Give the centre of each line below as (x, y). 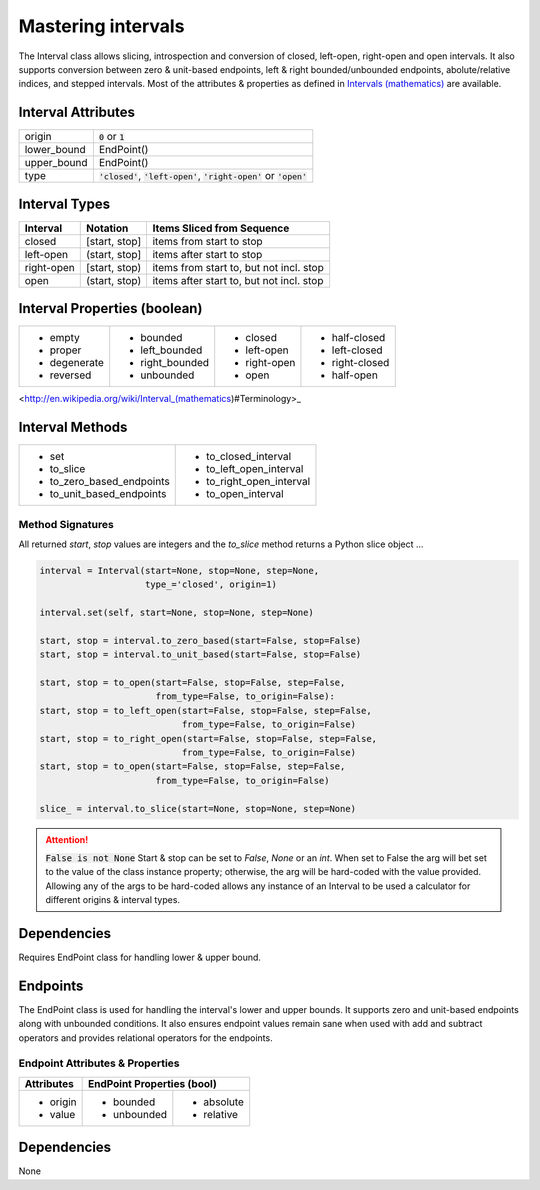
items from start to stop (208, 241)
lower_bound (55, 150)
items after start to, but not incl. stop (238, 280)
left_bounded (171, 350)
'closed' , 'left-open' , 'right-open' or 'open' (202, 176)
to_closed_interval (248, 457)
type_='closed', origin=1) (211, 584)
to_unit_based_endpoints (108, 494)
